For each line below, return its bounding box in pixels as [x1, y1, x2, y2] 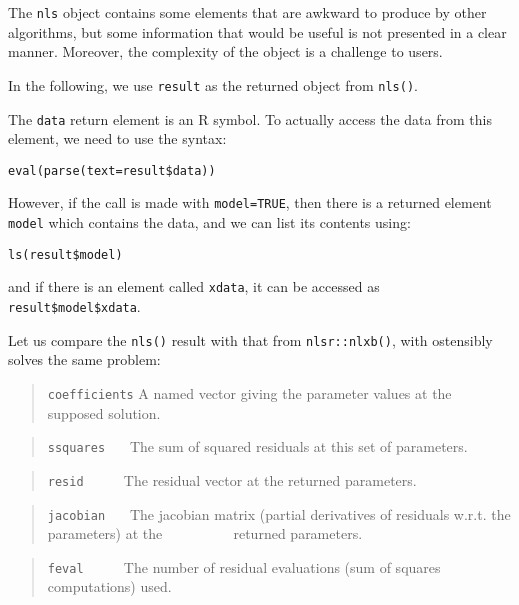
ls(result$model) [8, 247, 123, 262]
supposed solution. [47, 402, 161, 423]
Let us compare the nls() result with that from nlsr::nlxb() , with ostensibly [8, 329, 493, 350]
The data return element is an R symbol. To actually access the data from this [8, 108, 492, 129]
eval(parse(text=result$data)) [8, 163, 216, 178]
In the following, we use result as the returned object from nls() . [8, 74, 418, 95]
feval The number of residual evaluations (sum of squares [47, 556, 441, 577]
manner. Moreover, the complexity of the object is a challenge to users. [8, 41, 443, 62]
